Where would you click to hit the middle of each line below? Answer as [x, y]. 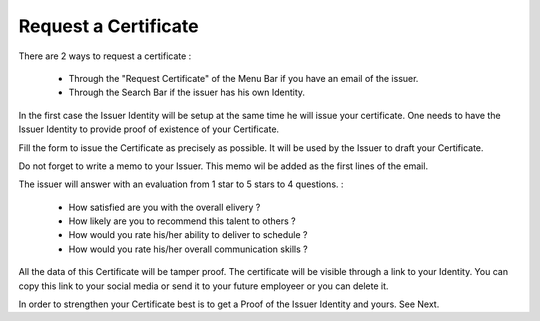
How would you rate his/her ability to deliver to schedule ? [188, 235]
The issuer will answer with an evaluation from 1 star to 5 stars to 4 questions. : [181, 184]
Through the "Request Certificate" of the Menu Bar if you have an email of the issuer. [243, 78]
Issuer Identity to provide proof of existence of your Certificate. [149, 129]
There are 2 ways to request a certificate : [105, 56]
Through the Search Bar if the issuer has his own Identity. [186, 92]
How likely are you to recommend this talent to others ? [182, 221]
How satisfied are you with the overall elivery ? [164, 207]
